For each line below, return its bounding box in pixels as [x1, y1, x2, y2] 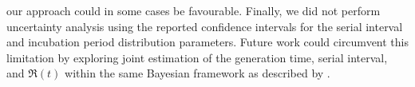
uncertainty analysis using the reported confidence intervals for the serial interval [6, 18, 403, 34]
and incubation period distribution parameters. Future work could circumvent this [6, 34, 409, 50]
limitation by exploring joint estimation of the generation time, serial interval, [6, 49, 388, 65]
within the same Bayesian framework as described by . [65, 65, 330, 81]
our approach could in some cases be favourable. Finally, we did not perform [6, 2, 381, 18]
